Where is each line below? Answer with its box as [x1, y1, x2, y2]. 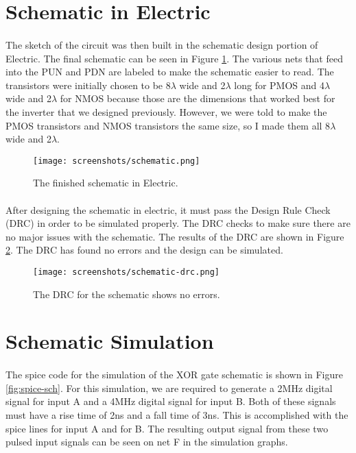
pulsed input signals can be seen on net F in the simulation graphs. [5, 434, 288, 449]
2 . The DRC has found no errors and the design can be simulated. [5, 243, 283, 257]
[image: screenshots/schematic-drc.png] [33, 267, 220, 277]
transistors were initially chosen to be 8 [5, 77, 171, 92]
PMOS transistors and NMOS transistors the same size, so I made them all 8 [5, 118, 331, 132]
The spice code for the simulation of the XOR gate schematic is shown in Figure [5, 367, 343, 382]
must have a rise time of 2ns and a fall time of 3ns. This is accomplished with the [5, 407, 348, 421]
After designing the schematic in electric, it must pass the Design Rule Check [5, 202, 331, 217]
